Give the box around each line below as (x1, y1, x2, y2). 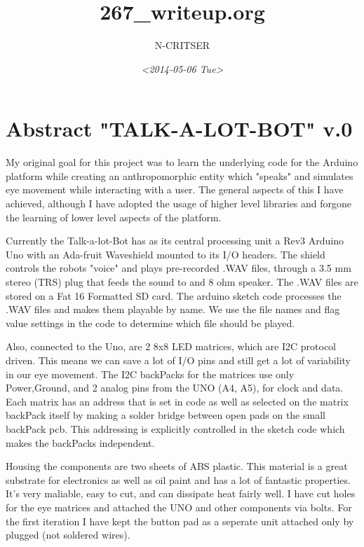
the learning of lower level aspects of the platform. (6, 209, 222, 224)
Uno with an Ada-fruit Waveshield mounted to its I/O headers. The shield (6, 247, 325, 261)
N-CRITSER (154, 38, 210, 53)
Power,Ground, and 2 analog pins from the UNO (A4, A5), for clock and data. (6, 380, 344, 395)
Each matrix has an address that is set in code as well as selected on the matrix (6, 394, 349, 408)
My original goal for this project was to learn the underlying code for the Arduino (6, 155, 358, 169)
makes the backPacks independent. (6, 435, 155, 450)
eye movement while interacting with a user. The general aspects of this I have (6, 182, 344, 197)
